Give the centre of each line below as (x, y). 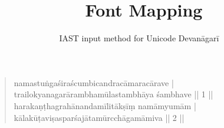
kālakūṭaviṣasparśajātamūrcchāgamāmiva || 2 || (99, 117)
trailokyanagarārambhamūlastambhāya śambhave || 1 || (113, 94)
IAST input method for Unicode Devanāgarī (139, 38)
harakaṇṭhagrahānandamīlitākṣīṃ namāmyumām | (105, 105)
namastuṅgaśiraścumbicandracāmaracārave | (94, 82)
